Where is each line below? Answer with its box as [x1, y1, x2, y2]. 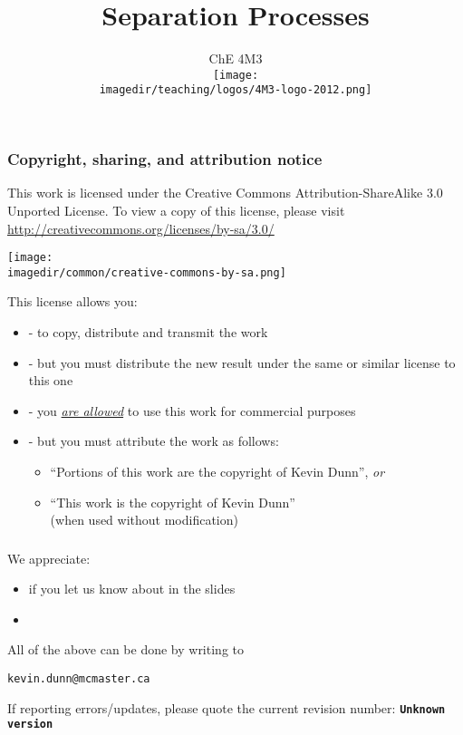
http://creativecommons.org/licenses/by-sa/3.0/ [7, 218, 275, 237]
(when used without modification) [50, 510, 238, 529]
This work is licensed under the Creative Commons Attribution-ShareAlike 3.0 [7, 183, 443, 202]
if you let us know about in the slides [28, 579, 236, 598]
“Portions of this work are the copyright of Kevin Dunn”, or [50, 461, 385, 480]
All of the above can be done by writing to [7, 640, 244, 659]
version [7, 718, 53, 731]
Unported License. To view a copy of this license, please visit [7, 200, 345, 219]
